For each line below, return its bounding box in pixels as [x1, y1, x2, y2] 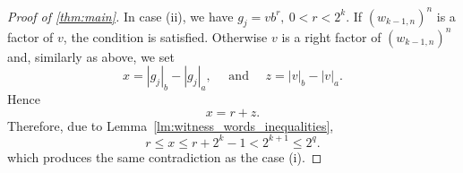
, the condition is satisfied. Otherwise [63, 27, 268, 46]
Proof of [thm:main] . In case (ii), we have [7, 6, 234, 25]
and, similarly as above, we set [7, 47, 175, 65]
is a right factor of [281, 27, 382, 46]
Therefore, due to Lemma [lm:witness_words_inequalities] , [7, 116, 334, 134]
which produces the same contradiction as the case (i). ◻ [7, 147, 322, 166]
